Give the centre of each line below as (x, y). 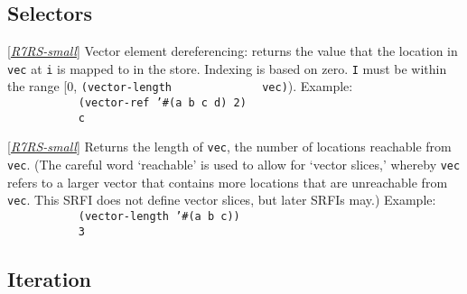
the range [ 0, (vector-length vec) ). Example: (180, 86)
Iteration (49, 278)
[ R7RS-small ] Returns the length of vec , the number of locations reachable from (229, 147)
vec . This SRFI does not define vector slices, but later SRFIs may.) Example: (222, 200)
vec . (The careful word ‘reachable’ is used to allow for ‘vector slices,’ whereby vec (234, 165)
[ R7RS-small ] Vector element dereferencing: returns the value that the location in (233, 51)
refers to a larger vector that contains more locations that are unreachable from (228, 182)
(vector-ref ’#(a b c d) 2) (162, 103)
